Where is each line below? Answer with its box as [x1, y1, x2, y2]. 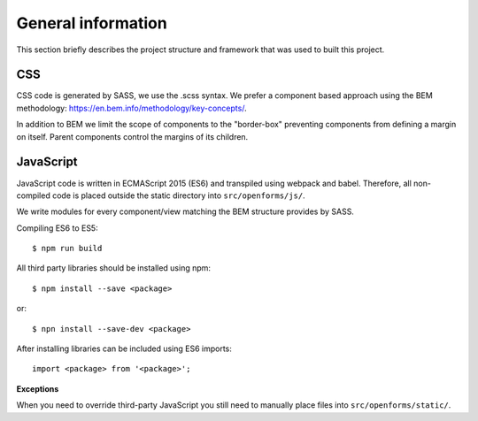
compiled [16, 190, 50, 201]
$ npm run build [32, 243, 103, 254]
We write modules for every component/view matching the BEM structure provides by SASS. [16, 206, 354, 217]
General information [16, 13, 167, 33]
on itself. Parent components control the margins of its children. [16, 131, 249, 142]
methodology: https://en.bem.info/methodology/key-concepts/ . [16, 103, 247, 113]
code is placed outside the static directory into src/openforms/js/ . [51, 190, 305, 201]
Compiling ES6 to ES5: [16, 222, 98, 233]
